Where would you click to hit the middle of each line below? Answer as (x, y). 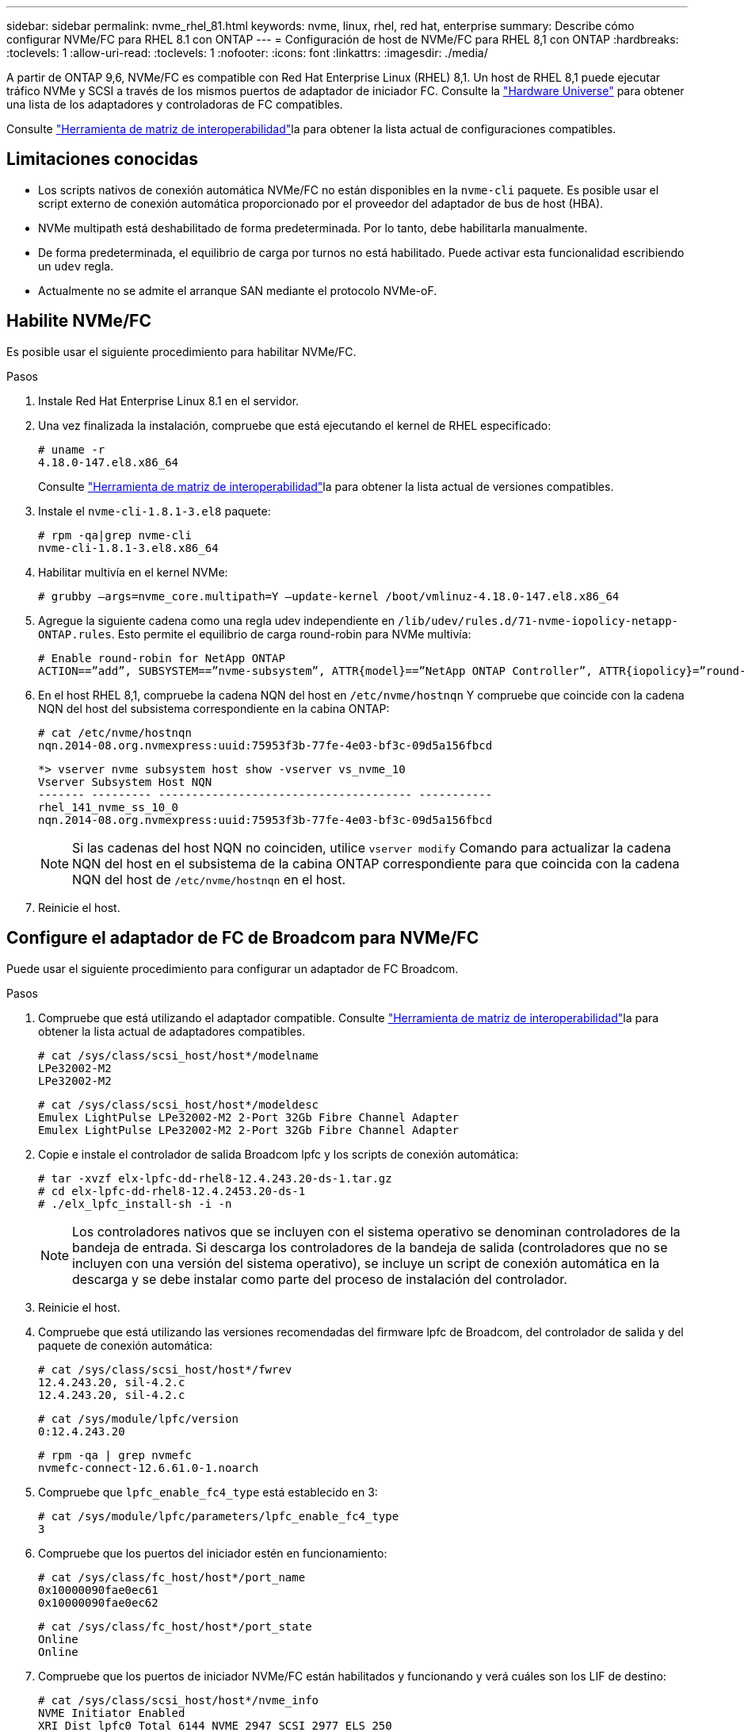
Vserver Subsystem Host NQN (125, 782)
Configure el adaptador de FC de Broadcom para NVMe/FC (243, 938)
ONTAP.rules (75, 634)
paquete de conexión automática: (126, 1345)
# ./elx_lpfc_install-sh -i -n (135, 1203)
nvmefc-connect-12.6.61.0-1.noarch (149, 1468)
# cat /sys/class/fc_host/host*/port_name (172, 1577)
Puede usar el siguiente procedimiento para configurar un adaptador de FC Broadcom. (233, 968)
